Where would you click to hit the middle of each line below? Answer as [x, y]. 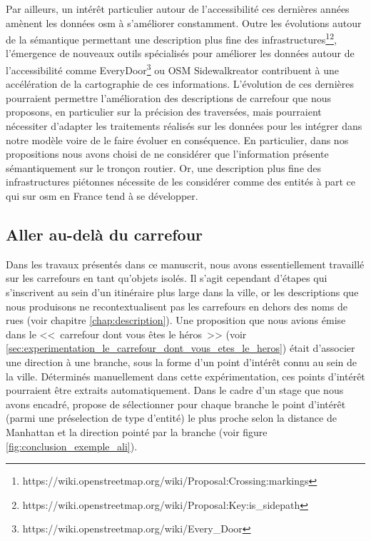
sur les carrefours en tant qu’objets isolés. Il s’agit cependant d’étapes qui [167, 278]
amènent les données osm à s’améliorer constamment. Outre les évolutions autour [184, 22]
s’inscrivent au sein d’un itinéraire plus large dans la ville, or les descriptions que [182, 292]
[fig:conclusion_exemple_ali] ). [72, 446]
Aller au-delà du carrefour [105, 234]
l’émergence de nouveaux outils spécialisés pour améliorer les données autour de [180, 53]
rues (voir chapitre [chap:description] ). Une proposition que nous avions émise [176, 320]
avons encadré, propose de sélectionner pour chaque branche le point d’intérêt [176, 404]
